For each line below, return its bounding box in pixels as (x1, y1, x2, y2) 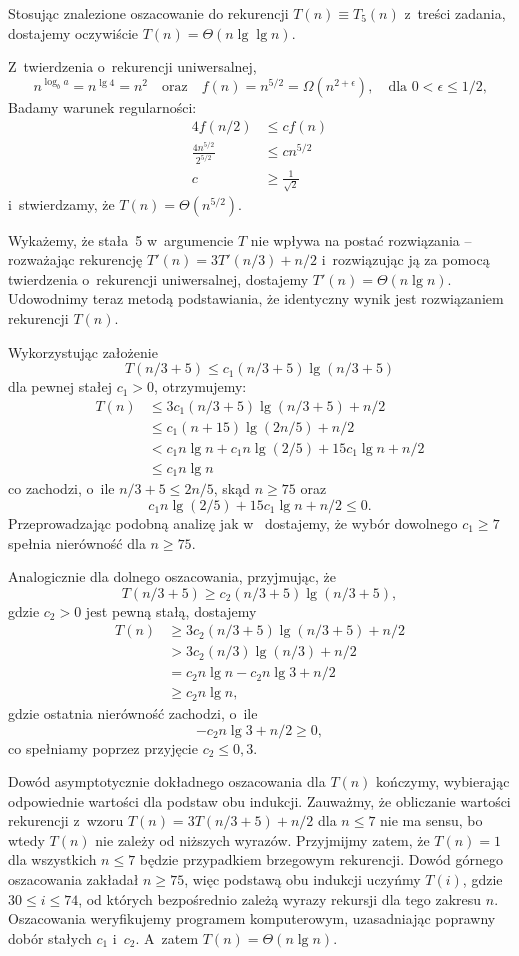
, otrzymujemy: (154, 376, 247, 397)
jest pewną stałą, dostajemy (85, 600, 257, 621)
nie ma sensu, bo (380, 810, 483, 831)
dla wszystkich (8, 849, 97, 870)
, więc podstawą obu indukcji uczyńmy (184, 869, 421, 890)
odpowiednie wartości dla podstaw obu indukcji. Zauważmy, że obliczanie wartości (8, 790, 511, 811)
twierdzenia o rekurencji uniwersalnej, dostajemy (8, 268, 309, 289)
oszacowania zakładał (8, 869, 139, 890)
